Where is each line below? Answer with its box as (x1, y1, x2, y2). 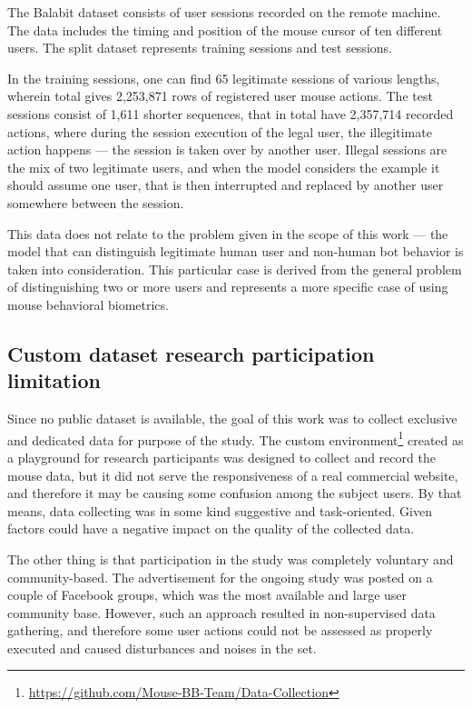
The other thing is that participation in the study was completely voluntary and (7, 549, 454, 568)
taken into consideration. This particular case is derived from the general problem (7, 259, 462, 278)
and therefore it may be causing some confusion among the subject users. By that (7, 484, 462, 503)
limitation (7, 366, 101, 394)
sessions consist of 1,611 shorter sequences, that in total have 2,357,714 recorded (7, 104, 454, 123)
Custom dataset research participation (7, 339, 375, 367)
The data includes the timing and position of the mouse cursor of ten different (7, 20, 443, 39)
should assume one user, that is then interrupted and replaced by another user (7, 175, 444, 194)
